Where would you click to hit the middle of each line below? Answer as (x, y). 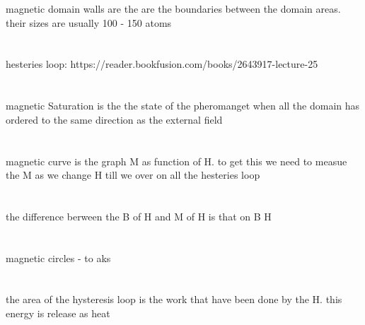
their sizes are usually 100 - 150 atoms (89, 22)
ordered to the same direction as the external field (114, 119)
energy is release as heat (58, 313)
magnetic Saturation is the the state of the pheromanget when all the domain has (183, 106)
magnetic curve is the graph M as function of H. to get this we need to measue (176, 161)
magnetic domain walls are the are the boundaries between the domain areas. (173, 8)
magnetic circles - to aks (58, 258)
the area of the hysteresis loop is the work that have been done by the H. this (174, 299)
